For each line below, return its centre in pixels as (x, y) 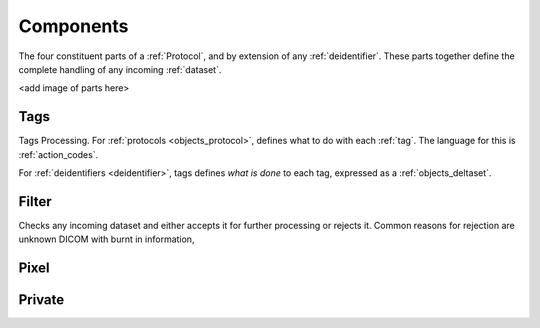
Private (41, 300)
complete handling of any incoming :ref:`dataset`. (120, 69)
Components (73, 26)
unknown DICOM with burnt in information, (106, 239)
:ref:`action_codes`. (58, 154)
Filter (35, 201)
